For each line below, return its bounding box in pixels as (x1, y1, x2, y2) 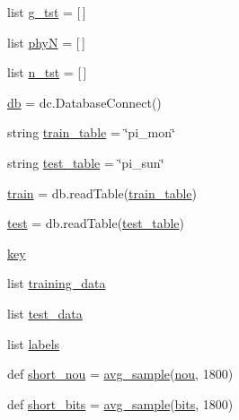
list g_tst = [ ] (7, 3, 86, 21)
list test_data (7, 303, 83, 322)
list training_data (7, 274, 106, 293)
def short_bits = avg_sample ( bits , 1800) (7, 394, 234, 413)
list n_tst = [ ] (7, 63, 87, 82)
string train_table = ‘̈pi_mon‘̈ (7, 123, 175, 142)
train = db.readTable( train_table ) (7, 183, 197, 202)
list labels (7, 334, 60, 353)
